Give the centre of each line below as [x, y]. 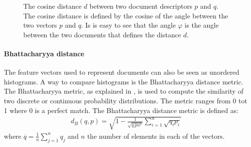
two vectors [40, 25]
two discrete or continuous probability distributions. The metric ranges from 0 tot [126, 100]
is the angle [202, 25]
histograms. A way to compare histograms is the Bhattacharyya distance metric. [124, 81]
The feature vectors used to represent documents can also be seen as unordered [122, 72]
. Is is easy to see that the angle [128, 25]
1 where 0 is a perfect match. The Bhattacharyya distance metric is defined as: [121, 110]
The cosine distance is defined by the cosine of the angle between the [126, 15]
